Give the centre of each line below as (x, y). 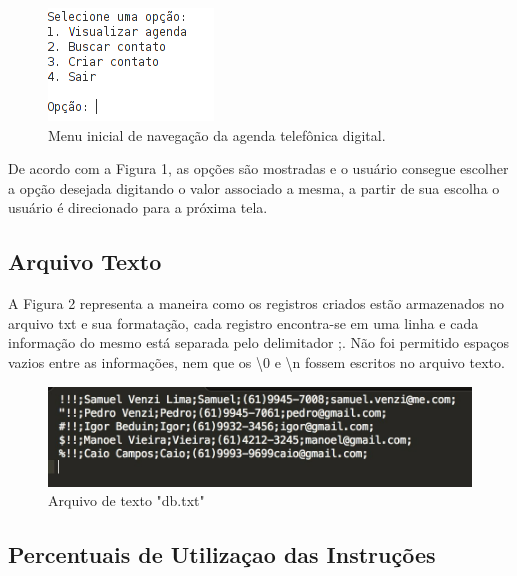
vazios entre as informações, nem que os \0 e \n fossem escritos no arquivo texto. (256, 361)
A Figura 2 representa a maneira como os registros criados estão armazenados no (256, 303)
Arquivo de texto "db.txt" (126, 500)
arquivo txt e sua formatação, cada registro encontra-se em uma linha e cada (243, 322)
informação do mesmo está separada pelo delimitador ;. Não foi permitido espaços (259, 342)
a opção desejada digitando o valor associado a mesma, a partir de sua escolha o (254, 187)
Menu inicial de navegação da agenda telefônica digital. (217, 134)
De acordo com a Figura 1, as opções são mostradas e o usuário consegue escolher (258, 168)
